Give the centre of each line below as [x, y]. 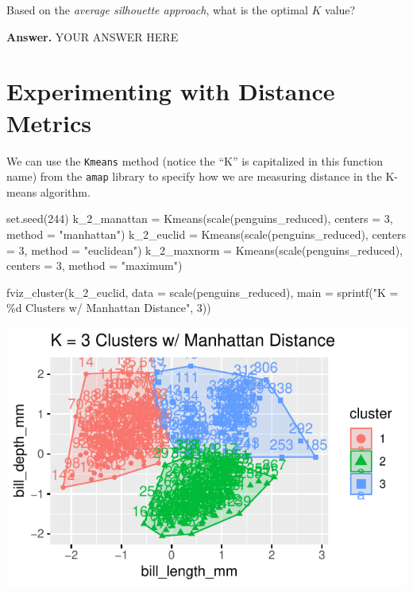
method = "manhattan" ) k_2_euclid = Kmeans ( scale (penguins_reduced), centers [206, 234]
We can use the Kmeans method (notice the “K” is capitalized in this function [195, 160]
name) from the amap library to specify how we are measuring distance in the [194, 176]
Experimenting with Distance [171, 91]
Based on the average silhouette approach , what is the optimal [157, 10]
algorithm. [65, 191]
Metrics [49, 122]
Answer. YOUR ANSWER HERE [93, 36]
